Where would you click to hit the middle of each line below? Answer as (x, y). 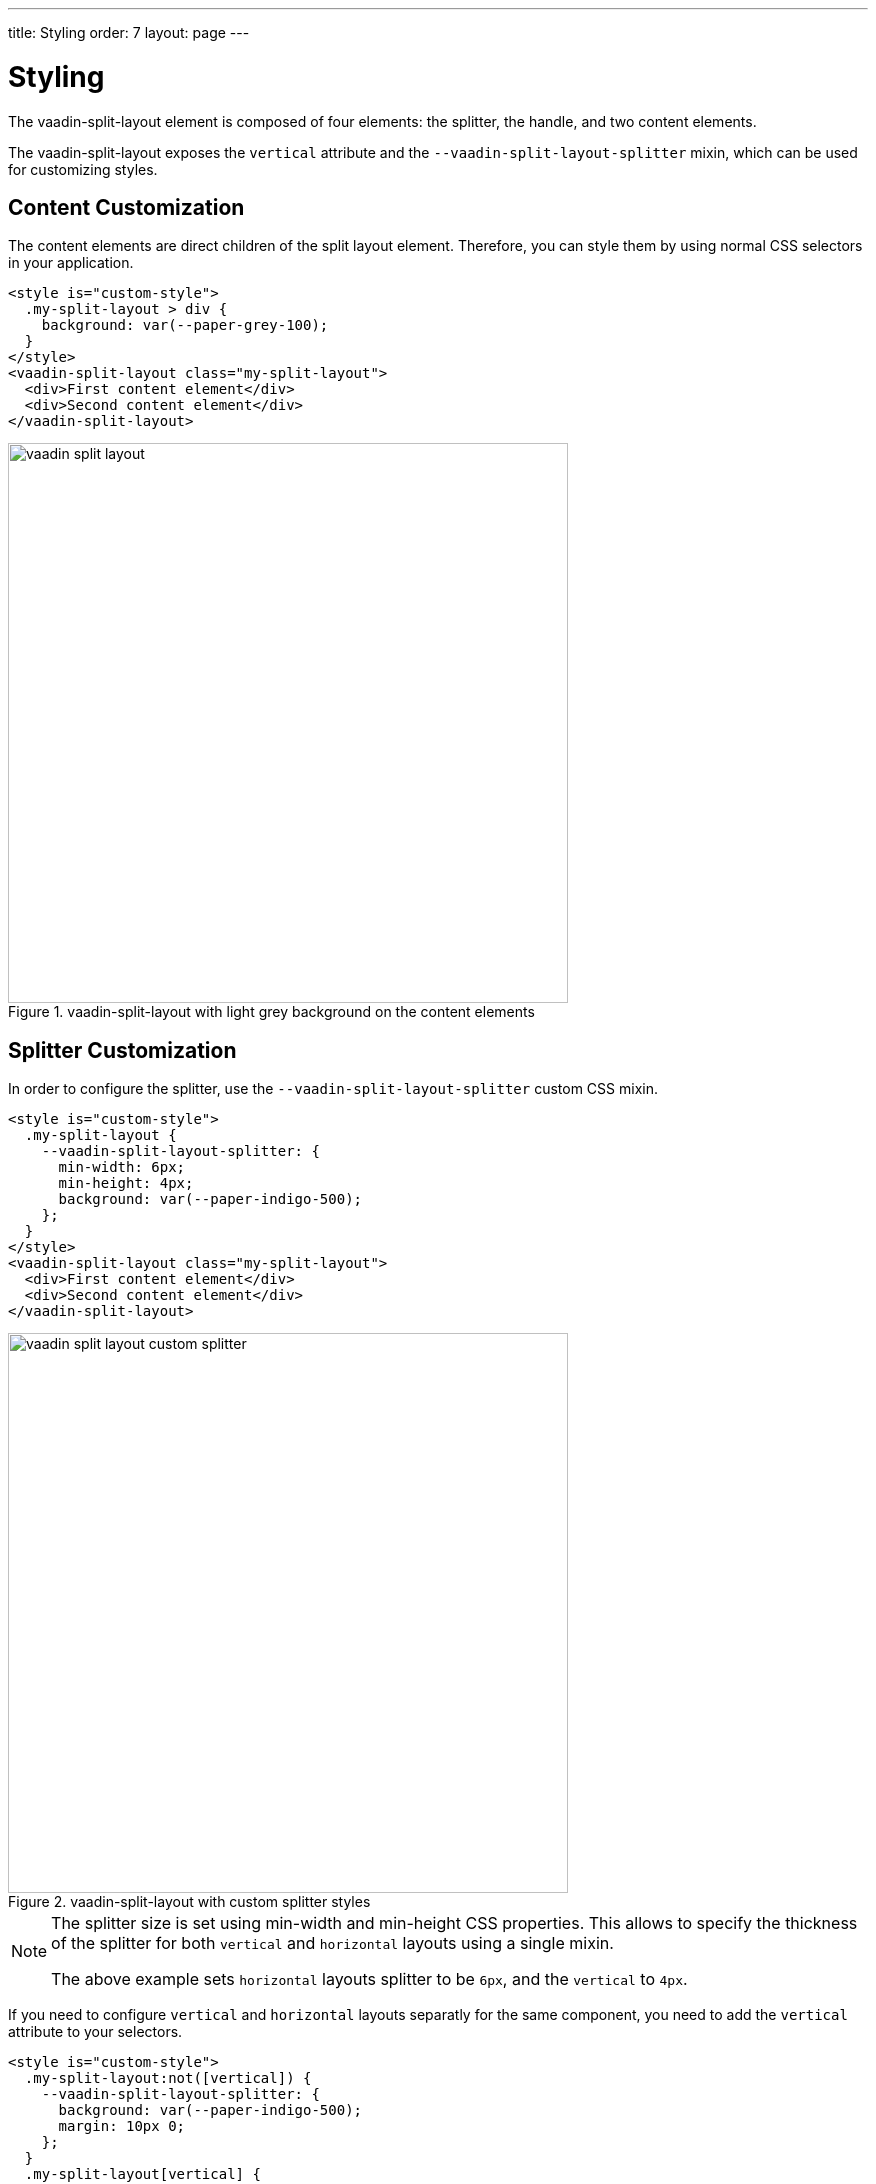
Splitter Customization (122, 1050)
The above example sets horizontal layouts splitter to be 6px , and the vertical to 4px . (369, 1979)
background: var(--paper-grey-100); (185, 325)
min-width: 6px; (122, 1167)
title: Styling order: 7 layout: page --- (129, 32)
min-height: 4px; (126, 1183)
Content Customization (126, 207)
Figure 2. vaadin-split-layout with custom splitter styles (189, 1902)
